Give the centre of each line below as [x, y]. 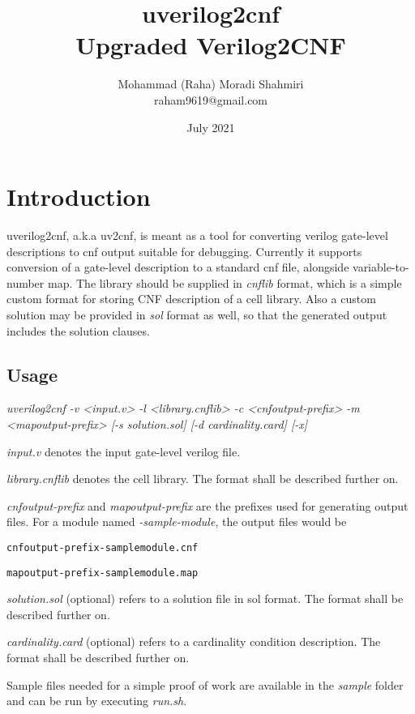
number [26, 282]
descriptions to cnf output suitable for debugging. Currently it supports [184, 251]
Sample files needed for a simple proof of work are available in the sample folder [205, 684]
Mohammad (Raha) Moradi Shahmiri [211, 84]
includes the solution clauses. [78, 330]
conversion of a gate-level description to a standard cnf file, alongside [178, 267]
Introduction [79, 197]
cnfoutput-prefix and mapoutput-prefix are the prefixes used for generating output [207, 505]
